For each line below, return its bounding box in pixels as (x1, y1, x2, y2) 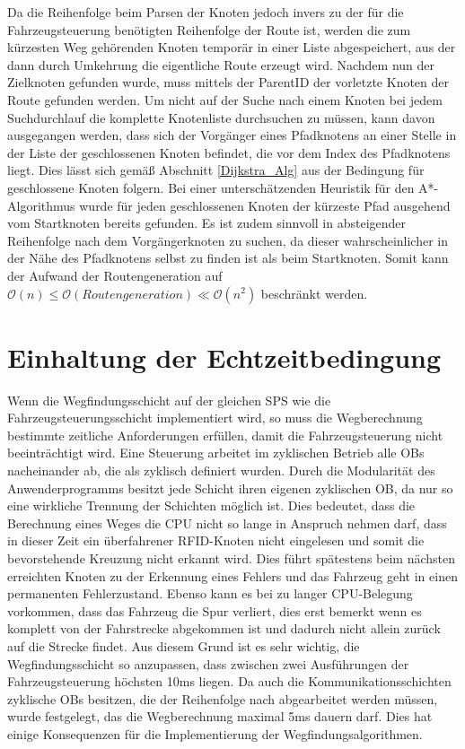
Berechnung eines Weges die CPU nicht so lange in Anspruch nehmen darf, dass (7, 513, 447, 532)
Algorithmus (7, 196, 75, 214)
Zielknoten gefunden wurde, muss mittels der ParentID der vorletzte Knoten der (7, 73, 450, 91)
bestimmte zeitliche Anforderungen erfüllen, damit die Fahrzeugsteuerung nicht (7, 425, 443, 444)
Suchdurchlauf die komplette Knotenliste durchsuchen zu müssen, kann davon (7, 108, 435, 126)
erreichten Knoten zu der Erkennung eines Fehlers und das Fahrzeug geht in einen (7, 566, 458, 585)
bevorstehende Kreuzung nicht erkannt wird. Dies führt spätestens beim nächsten (7, 548, 456, 567)
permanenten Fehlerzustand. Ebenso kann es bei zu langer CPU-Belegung (7, 584, 413, 603)
